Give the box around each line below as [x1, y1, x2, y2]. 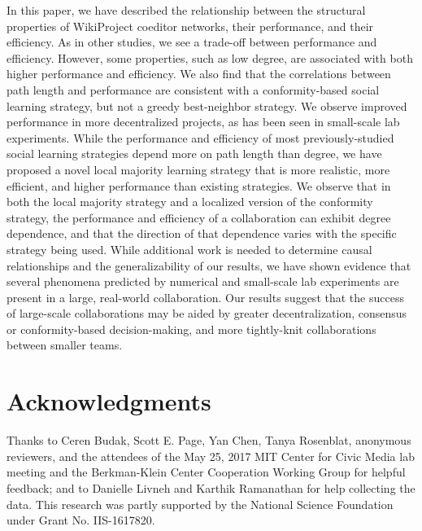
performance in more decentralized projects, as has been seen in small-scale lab [7, 113, 400, 130]
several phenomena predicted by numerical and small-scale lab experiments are [7, 273, 399, 290]
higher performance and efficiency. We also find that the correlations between [7, 65, 391, 82]
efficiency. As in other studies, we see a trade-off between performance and [7, 33, 377, 50]
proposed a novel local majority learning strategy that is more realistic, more [7, 160, 390, 178]
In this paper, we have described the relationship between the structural [7, 2, 366, 18]
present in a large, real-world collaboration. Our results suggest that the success [7, 288, 404, 305]
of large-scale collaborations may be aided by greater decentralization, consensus [7, 305, 407, 322]
